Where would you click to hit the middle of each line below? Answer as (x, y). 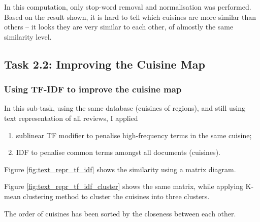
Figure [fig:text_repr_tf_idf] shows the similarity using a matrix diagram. (120, 169)
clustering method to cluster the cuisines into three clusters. (116, 196)
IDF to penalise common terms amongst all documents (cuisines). (118, 152)
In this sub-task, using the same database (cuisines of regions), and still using (125, 108)
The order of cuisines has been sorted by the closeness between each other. (120, 213)
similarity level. (28, 36)
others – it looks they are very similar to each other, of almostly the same (119, 27)
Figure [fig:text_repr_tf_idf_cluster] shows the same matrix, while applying (124, 186)
